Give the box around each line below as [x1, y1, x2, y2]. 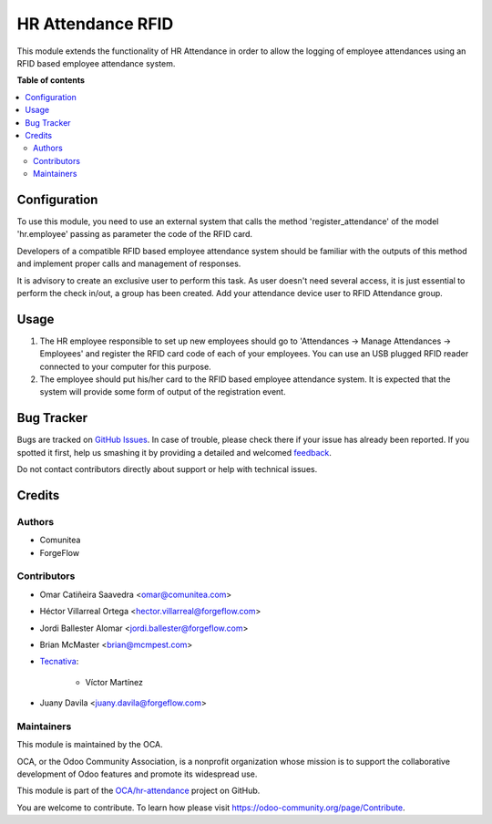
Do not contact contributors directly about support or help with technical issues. [16, 464, 318, 475]
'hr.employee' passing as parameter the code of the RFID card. [16, 229, 253, 240]
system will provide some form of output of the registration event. [39, 386, 286, 397]
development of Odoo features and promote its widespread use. [16, 768, 258, 779]
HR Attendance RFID [16, 14, 174, 34]
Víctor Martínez [85, 676, 144, 687]
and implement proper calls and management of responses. [16, 258, 241, 269]
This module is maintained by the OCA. [16, 739, 163, 750]
